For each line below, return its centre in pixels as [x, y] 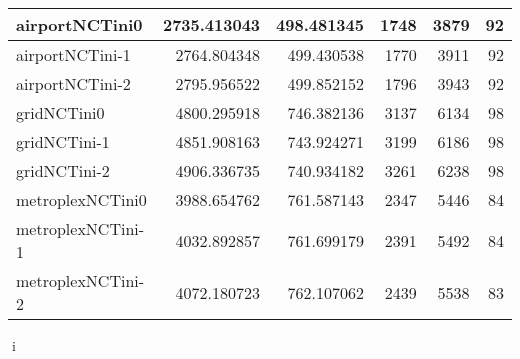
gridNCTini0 [60, 112]
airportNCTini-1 [73, 54]
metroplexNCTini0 [81, 199]
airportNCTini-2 [73, 83]
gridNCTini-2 [63, 170]
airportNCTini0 [79, 24]
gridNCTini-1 [63, 141]
